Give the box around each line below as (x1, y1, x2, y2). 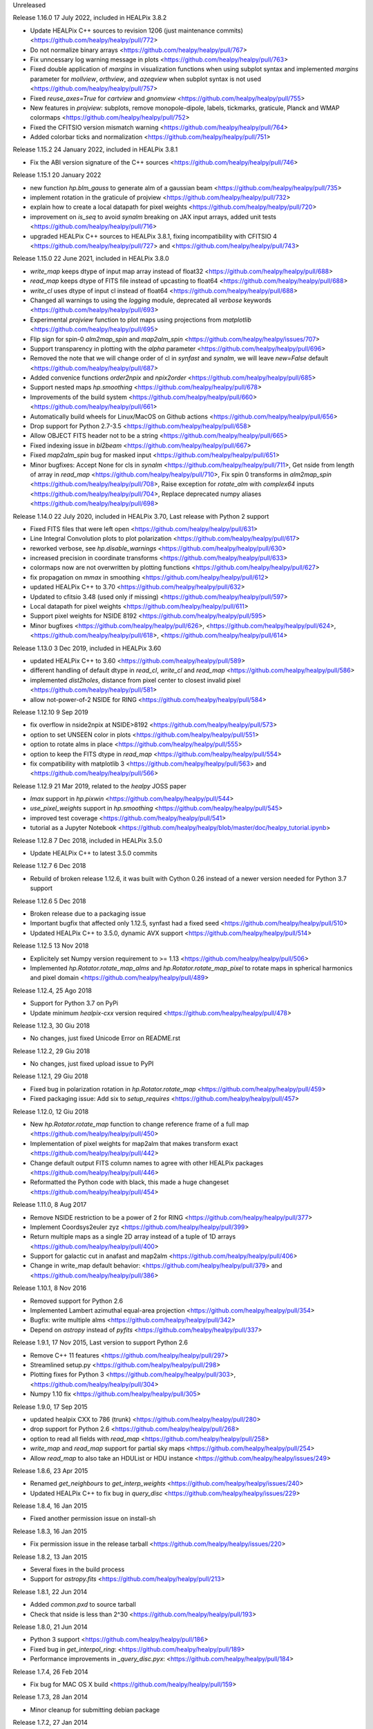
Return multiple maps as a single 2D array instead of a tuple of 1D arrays (30, 1232, 236, 1241)
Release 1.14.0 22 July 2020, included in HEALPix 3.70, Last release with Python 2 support (12, 512, 269, 520)
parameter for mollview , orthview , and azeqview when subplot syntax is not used (30, 75, 262, 83)
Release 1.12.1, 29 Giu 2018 (12, 1072, 89, 1080)
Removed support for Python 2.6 (30, 1297, 124, 1305)
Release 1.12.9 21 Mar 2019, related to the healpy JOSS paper (12, 782, 186, 790)
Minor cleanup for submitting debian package (30, 1705, 160, 1714)
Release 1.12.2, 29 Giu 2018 (12, 1046, 90, 1055)
